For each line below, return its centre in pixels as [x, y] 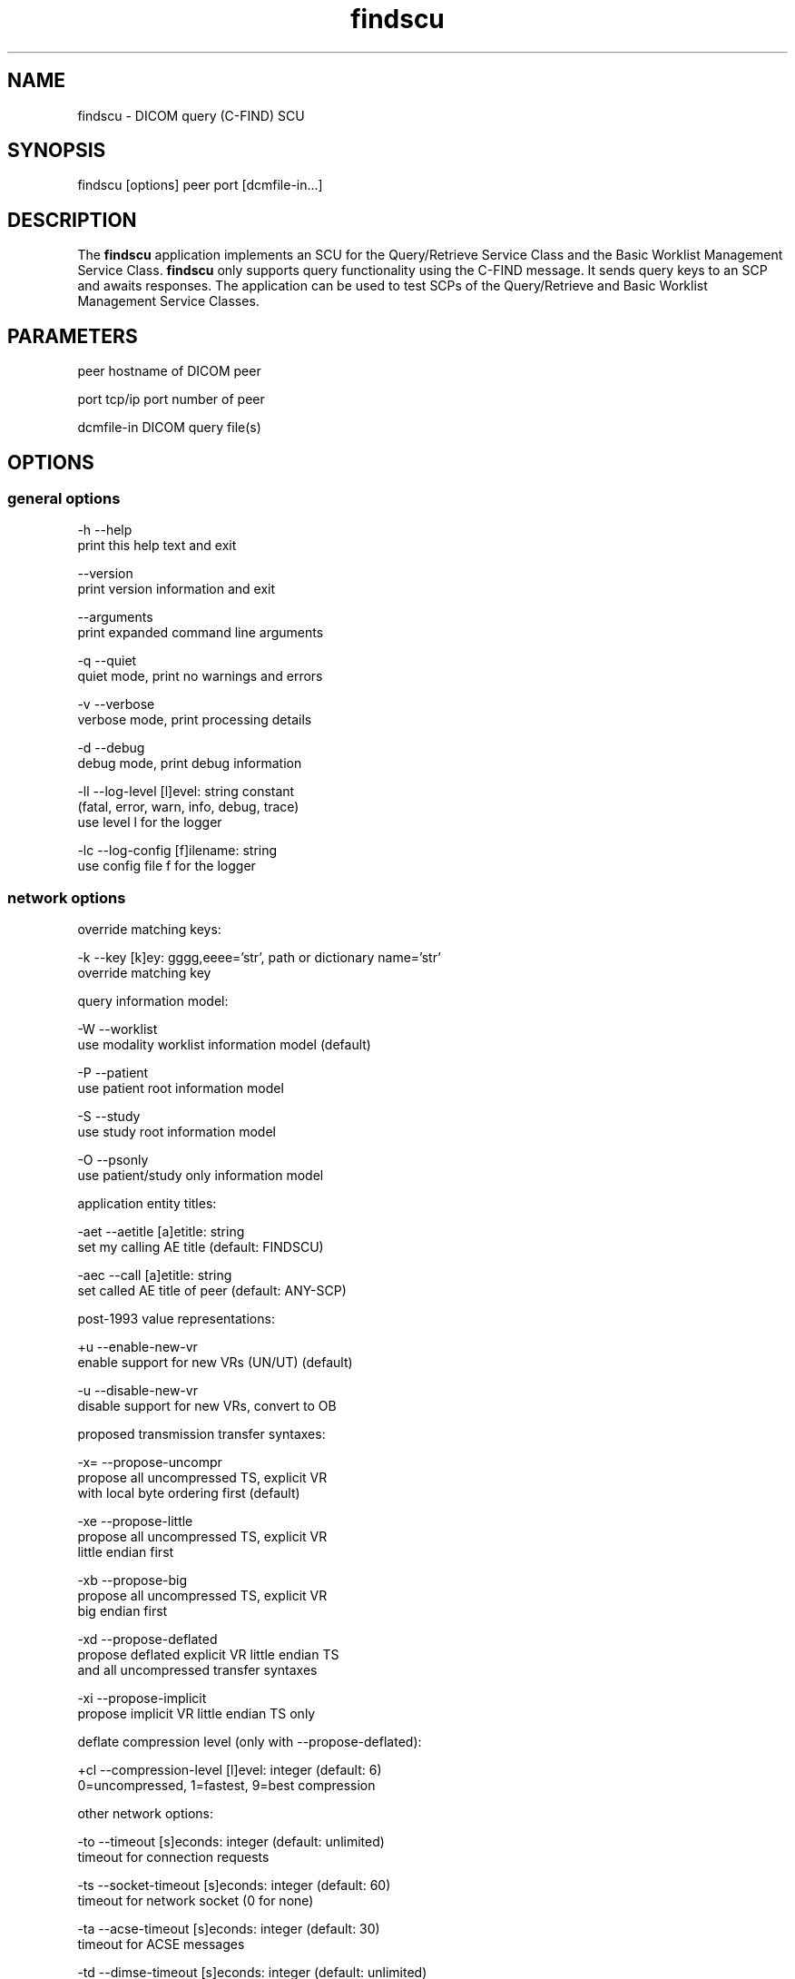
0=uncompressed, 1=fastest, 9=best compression [226, 1786]
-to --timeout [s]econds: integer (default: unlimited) [231, 1842]
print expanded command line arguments [201, 633]
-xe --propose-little [135, 1521]
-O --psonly [113, 1160]
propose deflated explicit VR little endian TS [208, 1655]
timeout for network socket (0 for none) [196, 1901]
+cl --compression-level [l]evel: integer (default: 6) [230, 1770]
